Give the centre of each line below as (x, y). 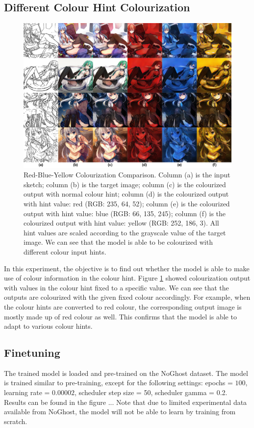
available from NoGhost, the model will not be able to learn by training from (120, 412)
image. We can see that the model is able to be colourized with (118, 242)
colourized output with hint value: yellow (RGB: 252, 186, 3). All (121, 223)
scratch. (16, 421)
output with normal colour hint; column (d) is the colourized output (126, 194)
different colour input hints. (65, 251)
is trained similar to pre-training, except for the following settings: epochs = (118, 383)
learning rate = (27, 392)
